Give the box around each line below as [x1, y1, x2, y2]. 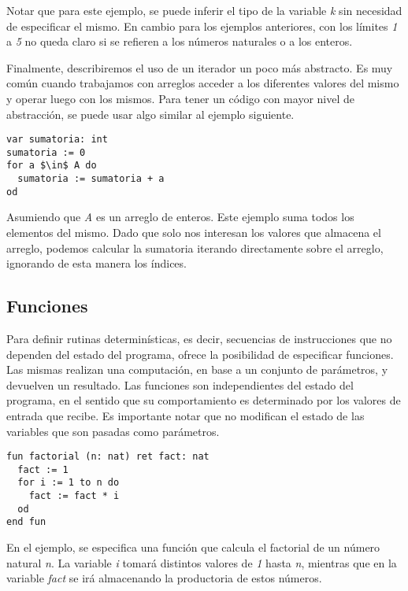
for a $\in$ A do [6, 160, 97, 172]
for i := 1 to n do [17, 477, 120, 489]
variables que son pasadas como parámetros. [6, 423, 220, 439]
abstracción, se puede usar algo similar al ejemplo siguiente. [6, 105, 295, 122]
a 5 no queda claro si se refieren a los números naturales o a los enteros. [6, 33, 353, 50]
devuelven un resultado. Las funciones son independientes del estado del [6, 376, 354, 393]
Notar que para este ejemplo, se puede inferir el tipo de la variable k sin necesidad [6, 2, 402, 18]
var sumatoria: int [6, 134, 108, 146]
